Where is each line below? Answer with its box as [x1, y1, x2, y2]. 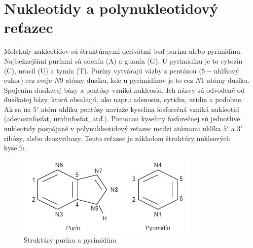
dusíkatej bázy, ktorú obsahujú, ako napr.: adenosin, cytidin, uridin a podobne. [4, 94, 243, 105]
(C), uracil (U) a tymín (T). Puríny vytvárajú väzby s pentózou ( [4, 65, 202, 75]
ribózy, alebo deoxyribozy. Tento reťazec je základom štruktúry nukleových [4, 133, 230, 143]
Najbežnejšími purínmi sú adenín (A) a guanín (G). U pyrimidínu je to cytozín [4, 55, 243, 66]
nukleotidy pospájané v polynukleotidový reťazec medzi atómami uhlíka [4, 123, 221, 134]
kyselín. [4, 142, 27, 153]
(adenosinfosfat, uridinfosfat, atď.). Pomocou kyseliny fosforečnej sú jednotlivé [4, 113, 240, 124]
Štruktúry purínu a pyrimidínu [24, 235, 116, 245]
